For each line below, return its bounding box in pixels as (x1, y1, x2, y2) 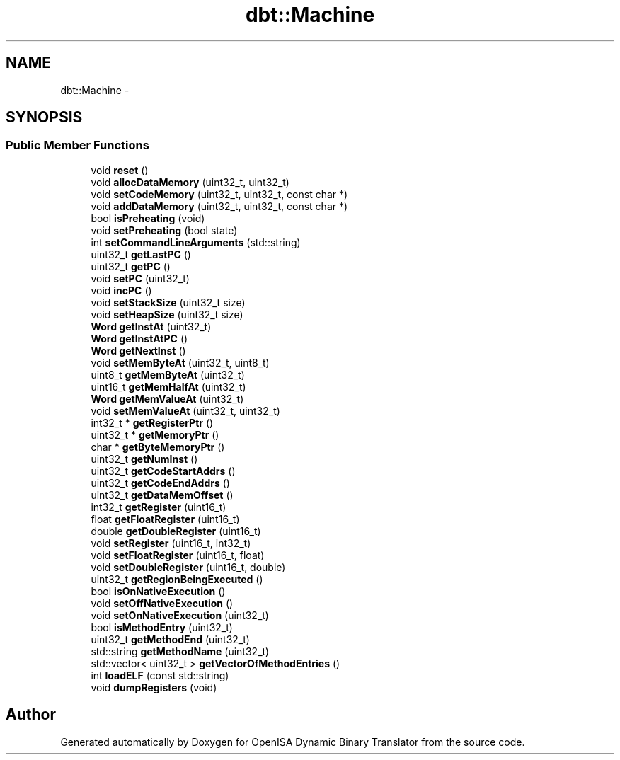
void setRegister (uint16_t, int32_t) (91, 536, 251, 549)
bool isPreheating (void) (91, 212, 205, 224)
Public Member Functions (6, 138, 149, 153)
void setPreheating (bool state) (91, 224, 238, 236)
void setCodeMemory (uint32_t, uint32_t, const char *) (91, 188, 348, 200)
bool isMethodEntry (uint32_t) (91, 621, 233, 633)
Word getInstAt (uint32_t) (91, 320, 212, 333)
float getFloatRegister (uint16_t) (91, 512, 240, 525)
